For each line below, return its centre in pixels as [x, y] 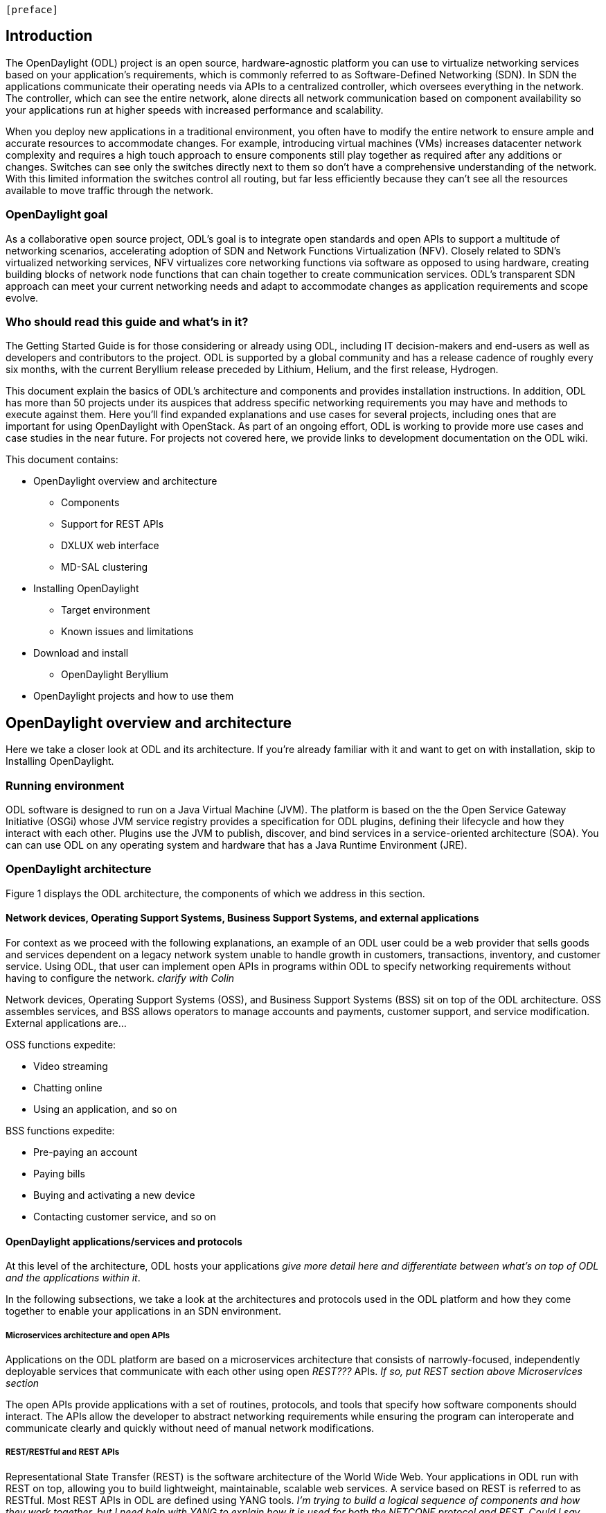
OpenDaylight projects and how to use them [134, 696]
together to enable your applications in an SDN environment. [143, 1311]
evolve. [22, 297]
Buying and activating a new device [114, 1195]
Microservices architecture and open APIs [88, 1335]
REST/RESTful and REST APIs [63, 1452]
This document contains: [62, 460]
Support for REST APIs [113, 524]
